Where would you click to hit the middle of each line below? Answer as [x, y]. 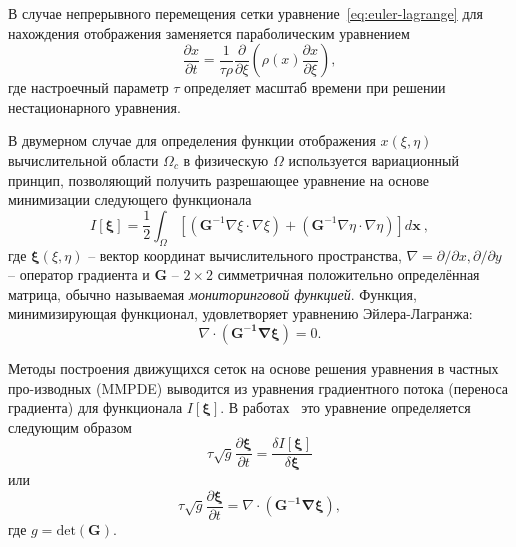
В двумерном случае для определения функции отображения [192, 140]
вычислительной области [83, 159]
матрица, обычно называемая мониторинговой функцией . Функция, [212, 293]
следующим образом [70, 426]
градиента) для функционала [95, 407]
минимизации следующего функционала [130, 199]
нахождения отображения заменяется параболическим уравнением [209, 32]
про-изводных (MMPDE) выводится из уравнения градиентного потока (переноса [258, 387]
